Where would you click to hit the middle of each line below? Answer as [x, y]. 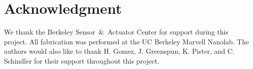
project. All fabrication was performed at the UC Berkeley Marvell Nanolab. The [126, 41]
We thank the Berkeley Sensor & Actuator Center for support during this [116, 32]
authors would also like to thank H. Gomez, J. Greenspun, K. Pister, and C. [119, 51]
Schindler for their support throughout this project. [82, 60]
